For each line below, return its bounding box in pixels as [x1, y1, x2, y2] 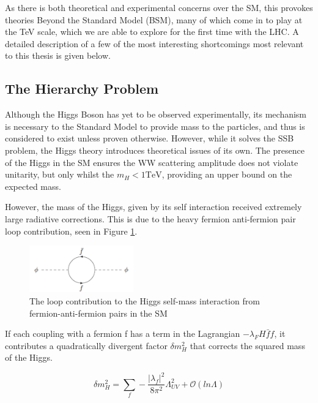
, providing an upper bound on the [161, 168, 292, 181]
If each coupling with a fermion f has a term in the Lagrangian [5, 327, 240, 340]
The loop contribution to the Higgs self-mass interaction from [29, 295, 260, 307]
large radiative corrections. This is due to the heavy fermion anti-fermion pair [5, 212, 296, 225]
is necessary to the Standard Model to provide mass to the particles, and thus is [5, 119, 305, 132]
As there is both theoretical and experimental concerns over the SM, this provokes [5, 1, 313, 13]
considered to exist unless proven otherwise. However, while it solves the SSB [5, 132, 294, 145]
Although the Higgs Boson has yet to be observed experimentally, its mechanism [5, 108, 307, 121]
